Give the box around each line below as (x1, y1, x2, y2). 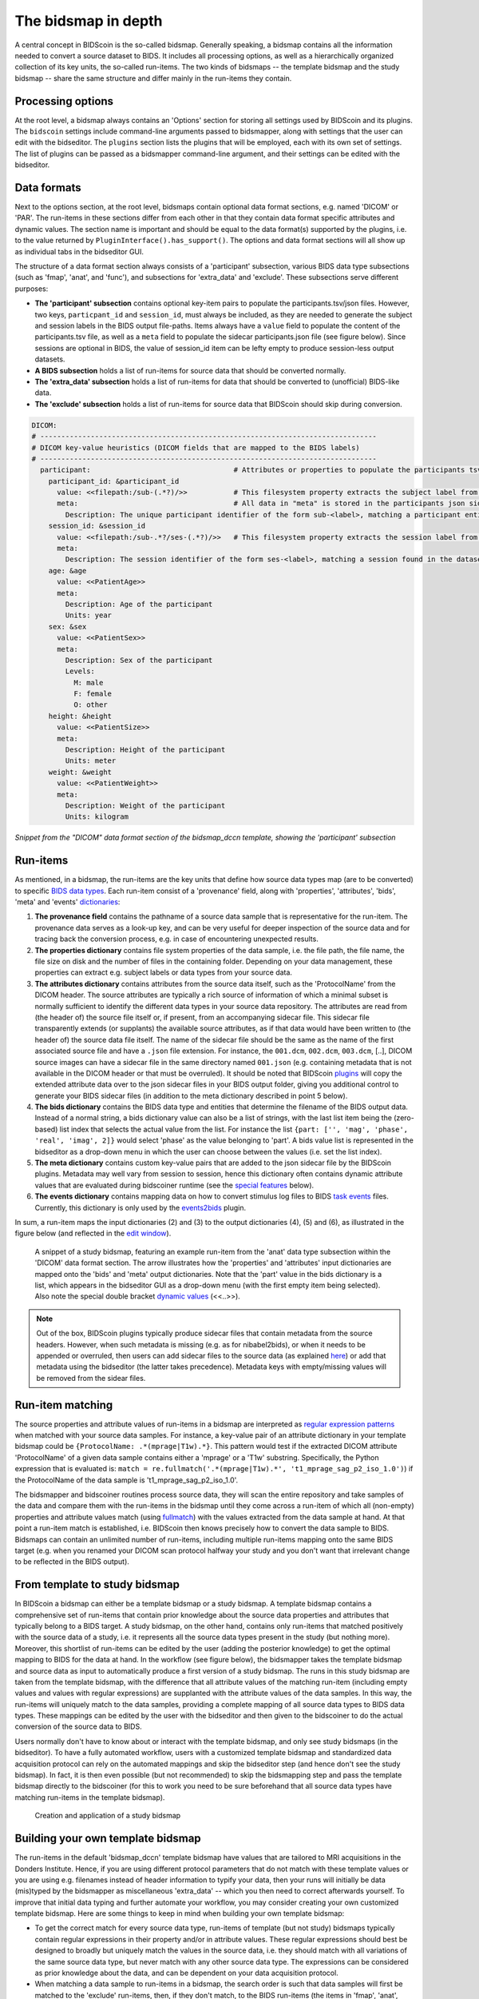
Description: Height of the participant (65, 745, 226, 755)
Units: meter (65, 756, 117, 765)
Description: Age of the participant (65, 600, 213, 608)
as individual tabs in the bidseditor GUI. (14, 246, 144, 256)
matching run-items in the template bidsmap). (14, 1792, 165, 1802)
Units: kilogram (65, 812, 129, 821)
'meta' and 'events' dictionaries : (14, 897, 121, 907)
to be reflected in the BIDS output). (14, 1557, 129, 1566)
